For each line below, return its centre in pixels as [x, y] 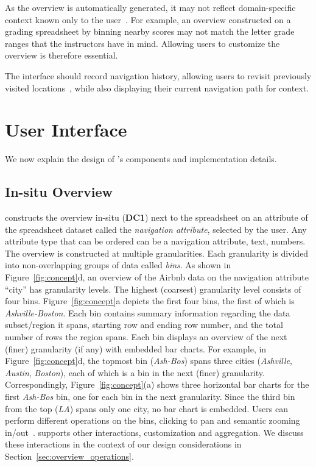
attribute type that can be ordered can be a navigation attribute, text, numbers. [155, 241]
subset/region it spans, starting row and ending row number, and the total [144, 325]
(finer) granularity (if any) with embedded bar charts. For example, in [136, 348]
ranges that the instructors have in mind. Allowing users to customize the [142, 43]
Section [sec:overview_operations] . [69, 456]
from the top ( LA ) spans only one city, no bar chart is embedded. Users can [146, 408]
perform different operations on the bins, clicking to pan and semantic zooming [153, 420]
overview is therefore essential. [61, 55]
